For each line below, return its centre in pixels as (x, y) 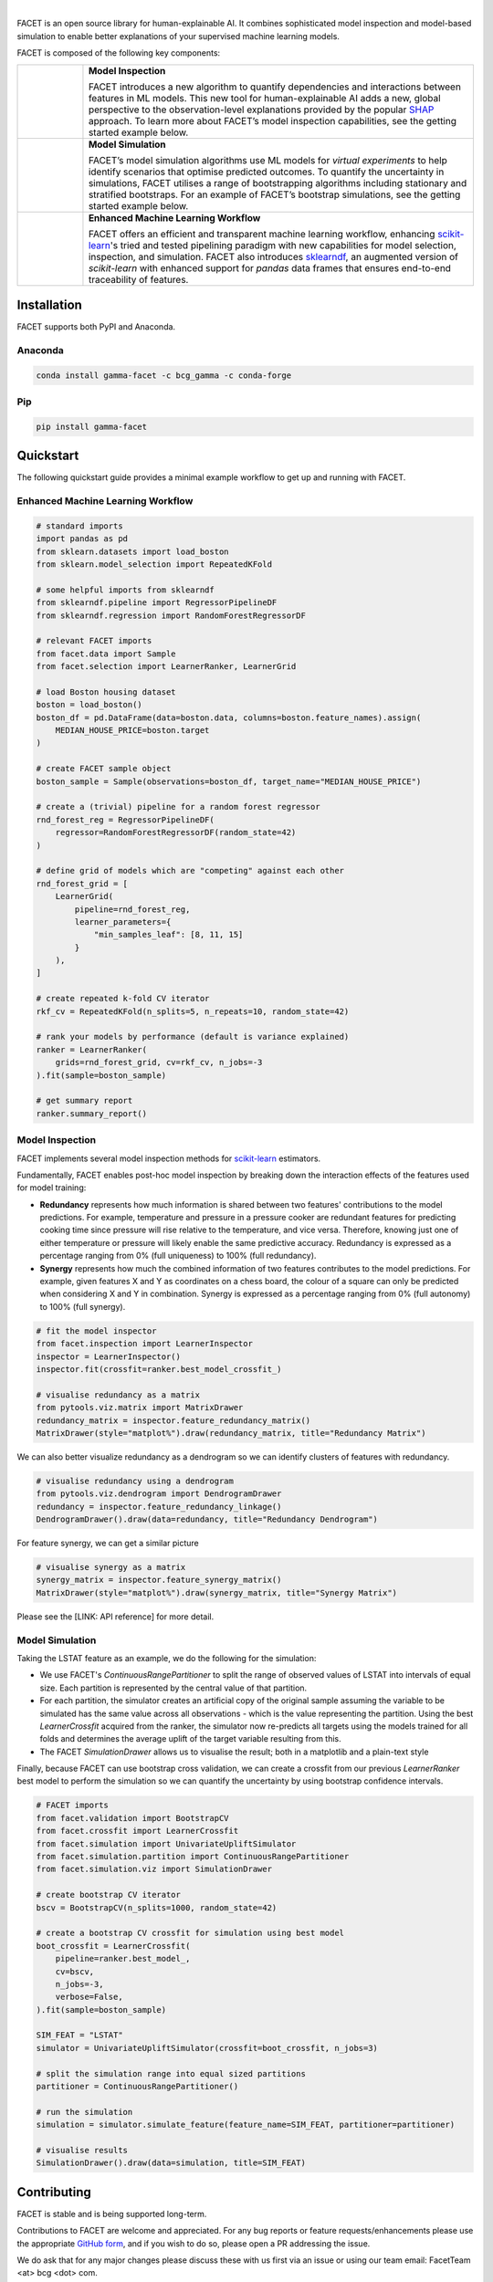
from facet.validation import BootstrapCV (132, 1818)
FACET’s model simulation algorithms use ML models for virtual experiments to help (267, 160)
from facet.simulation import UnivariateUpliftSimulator (166, 1843)
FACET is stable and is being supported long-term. (112, 2214)
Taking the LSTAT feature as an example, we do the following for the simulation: (167, 1658)
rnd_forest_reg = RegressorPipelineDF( (125, 820)
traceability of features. (138, 279)
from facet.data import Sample (106, 654)
